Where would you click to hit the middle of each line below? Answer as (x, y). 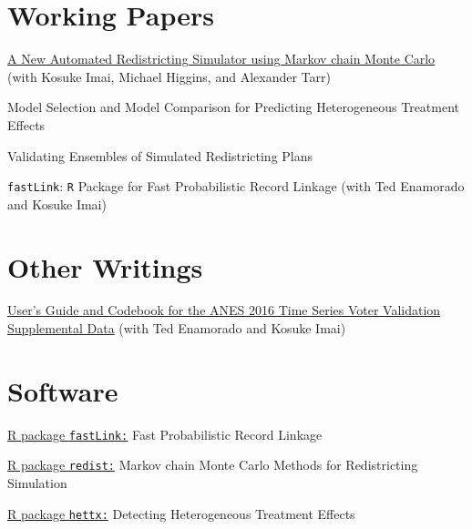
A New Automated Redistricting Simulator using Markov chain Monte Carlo (221, 59)
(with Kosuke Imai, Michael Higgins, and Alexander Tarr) (169, 76)
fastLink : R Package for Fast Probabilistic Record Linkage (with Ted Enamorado (236, 186)
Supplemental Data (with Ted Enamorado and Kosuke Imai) (177, 328)
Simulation (37, 483)
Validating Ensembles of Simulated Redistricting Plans (160, 155)
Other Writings (105, 266)
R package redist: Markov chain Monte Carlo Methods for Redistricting (213, 465)
